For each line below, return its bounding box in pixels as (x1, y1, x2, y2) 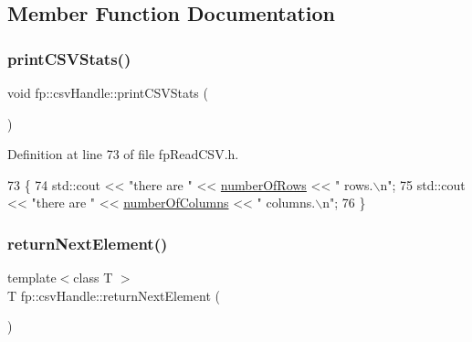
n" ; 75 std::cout (380, 175, 466, 194)
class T (73, 268, 113, 287)
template (7, 268, 57, 287)
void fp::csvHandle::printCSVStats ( (7, 83, 208, 102)
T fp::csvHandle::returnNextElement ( (7, 285, 220, 305)
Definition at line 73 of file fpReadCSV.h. (7, 144, 239, 164)
